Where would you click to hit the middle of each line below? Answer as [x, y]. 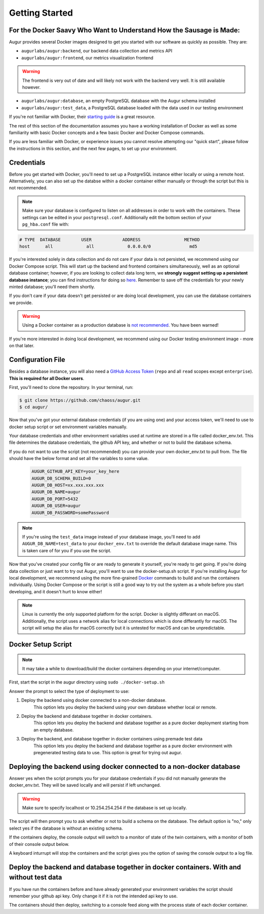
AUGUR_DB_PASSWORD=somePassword [70, 513]
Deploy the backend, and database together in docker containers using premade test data [112, 739]
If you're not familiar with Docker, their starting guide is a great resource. [82, 117]
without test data [35, 877]
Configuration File [37, 360]
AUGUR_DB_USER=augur [56, 506]
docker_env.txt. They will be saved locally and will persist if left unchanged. [85, 785]
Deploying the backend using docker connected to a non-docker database [125, 767]
